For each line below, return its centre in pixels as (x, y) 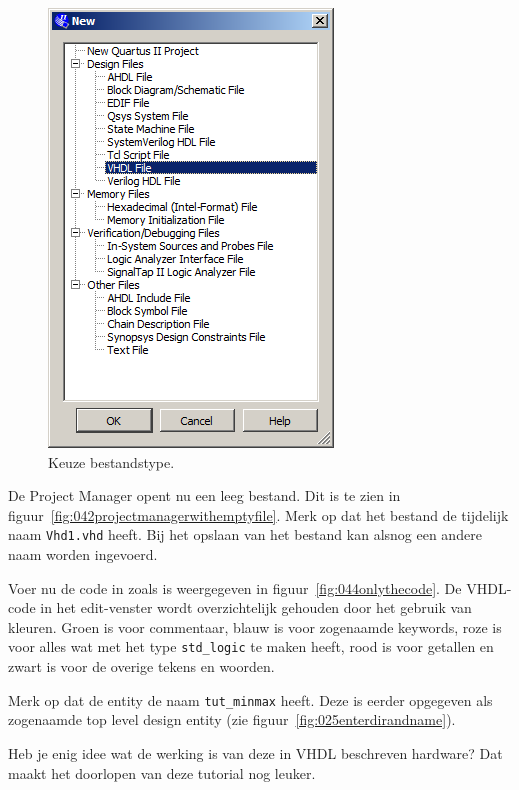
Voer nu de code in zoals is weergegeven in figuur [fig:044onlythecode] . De (235, 587)
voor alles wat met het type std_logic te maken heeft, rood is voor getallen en (251, 646)
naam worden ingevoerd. (83, 554)
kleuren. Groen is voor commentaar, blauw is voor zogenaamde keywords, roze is (255, 626)
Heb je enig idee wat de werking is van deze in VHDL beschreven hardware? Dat (255, 752)
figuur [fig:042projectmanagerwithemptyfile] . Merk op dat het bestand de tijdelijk (258, 514)
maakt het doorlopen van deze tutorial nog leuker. (162, 772)
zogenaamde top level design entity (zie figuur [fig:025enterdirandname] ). (232, 719)
